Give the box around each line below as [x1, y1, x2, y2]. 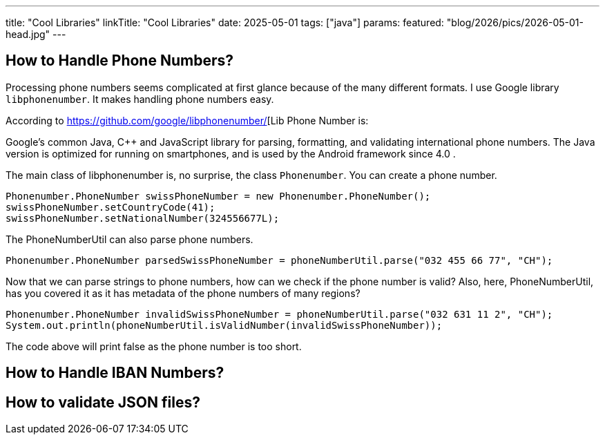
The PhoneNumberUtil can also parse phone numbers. [6, 233, 253, 245]
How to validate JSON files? [6, 393, 200, 411]
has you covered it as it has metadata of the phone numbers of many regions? [6, 287, 361, 299]
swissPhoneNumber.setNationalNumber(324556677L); [6, 212, 280, 224]
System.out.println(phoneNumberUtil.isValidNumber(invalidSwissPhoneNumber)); [6, 319, 443, 331]
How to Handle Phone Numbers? [6, 52, 233, 70]
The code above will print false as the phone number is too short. [6, 340, 302, 352]
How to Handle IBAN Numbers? [6, 364, 224, 382]
